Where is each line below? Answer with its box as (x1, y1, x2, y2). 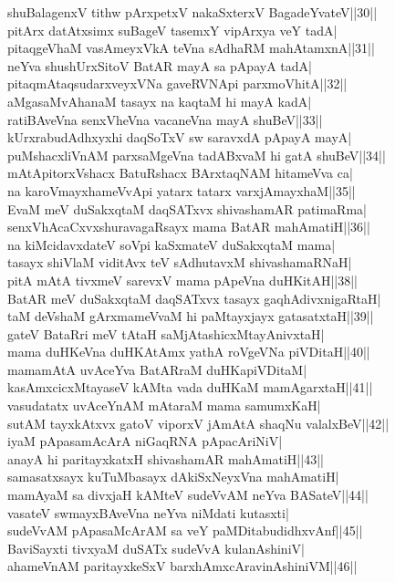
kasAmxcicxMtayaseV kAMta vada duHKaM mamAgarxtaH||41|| (7, 378, 373, 397)
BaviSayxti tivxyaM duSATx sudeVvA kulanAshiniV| (7, 538, 305, 557)
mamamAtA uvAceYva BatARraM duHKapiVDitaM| (7, 359, 307, 379)
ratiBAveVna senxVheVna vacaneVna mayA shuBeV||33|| (7, 109, 323, 129)
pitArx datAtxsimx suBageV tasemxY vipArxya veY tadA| (7, 20, 338, 39)
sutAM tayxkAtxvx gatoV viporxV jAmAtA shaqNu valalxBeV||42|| (7, 413, 390, 432)
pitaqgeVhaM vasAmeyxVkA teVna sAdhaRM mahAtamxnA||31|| (7, 38, 375, 57)
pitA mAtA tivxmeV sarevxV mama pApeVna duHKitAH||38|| (7, 270, 358, 289)
